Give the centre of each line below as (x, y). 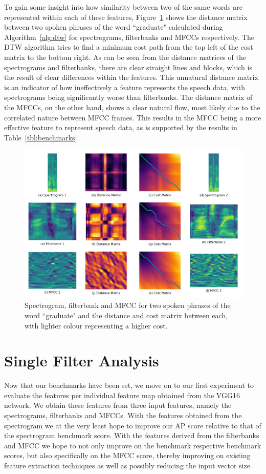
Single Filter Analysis (82, 360)
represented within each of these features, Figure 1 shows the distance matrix (126, 17)
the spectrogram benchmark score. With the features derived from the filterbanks (132, 435)
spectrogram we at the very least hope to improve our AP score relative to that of (133, 425)
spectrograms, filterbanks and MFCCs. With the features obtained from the (123, 415)
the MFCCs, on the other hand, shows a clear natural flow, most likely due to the (132, 107)
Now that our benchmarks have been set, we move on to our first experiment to (129, 385)
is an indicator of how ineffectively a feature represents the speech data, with (125, 87)
